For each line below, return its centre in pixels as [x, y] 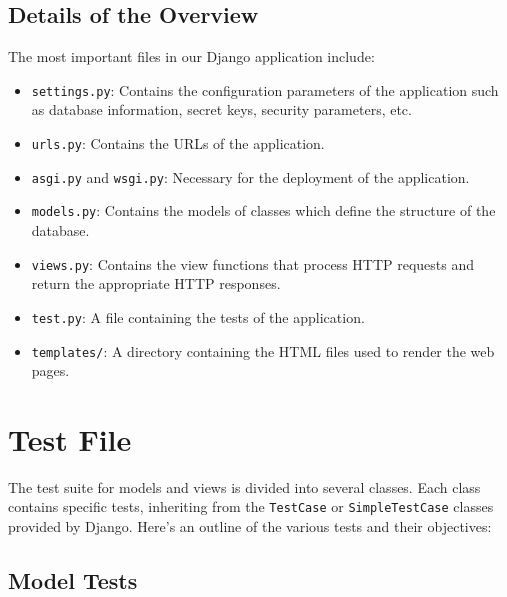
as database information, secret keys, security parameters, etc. [221, 109]
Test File [70, 438]
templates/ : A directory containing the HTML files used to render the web [263, 350]
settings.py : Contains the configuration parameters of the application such [265, 89]
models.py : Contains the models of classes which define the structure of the [263, 210]
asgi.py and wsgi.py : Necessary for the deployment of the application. [250, 176]
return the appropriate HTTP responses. [156, 283]
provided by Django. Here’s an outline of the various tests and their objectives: [250, 526]
